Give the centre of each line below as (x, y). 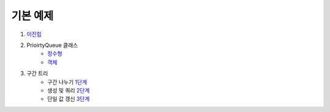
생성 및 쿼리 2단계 (68, 90)
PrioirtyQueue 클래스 (52, 45)
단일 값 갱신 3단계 (68, 99)
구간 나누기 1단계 (67, 82)
